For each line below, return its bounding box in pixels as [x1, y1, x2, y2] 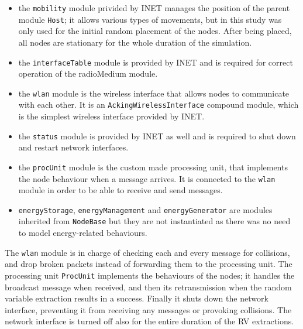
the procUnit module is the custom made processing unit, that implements [18, 160, 288, 173]
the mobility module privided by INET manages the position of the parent [18, 2, 290, 13]
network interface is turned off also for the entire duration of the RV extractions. [5, 315, 294, 327]
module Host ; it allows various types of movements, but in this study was [18, 13, 282, 25]
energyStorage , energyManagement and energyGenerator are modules [18, 203, 273, 215]
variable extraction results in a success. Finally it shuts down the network [5, 292, 268, 304]
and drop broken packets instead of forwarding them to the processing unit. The [5, 258, 292, 270]
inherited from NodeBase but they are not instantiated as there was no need [18, 215, 291, 227]
